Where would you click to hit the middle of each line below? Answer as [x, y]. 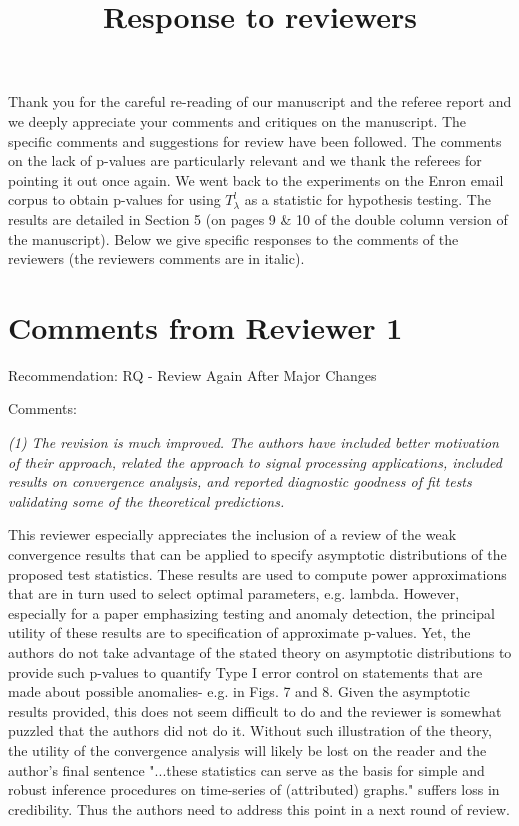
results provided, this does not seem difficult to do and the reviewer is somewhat [255, 710]
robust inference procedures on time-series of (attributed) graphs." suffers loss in [254, 789]
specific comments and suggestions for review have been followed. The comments [255, 140]
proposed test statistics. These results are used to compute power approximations [257, 573]
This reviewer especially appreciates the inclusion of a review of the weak [232, 534]
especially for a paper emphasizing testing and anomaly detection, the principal [251, 612]
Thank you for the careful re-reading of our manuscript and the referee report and [260, 101]
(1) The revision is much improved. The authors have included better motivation [253, 442]
